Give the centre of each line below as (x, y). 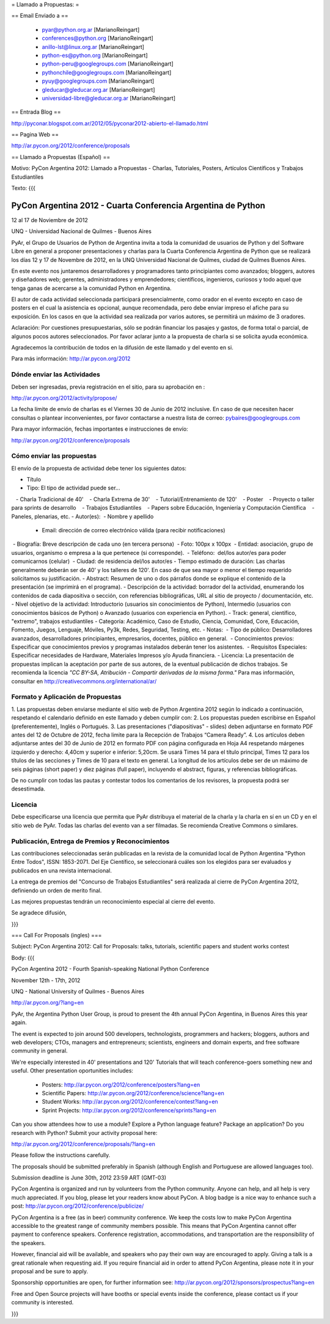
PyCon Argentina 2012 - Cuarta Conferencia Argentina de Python (138, 205)
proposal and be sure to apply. (50, 1271)
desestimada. (28, 789)
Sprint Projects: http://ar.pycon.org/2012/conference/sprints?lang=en (129, 1110)
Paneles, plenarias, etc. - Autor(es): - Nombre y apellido (82, 516)
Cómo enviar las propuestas (54, 456)
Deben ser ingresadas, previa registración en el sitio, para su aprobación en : (108, 387)
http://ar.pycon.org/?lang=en (48, 1003)
